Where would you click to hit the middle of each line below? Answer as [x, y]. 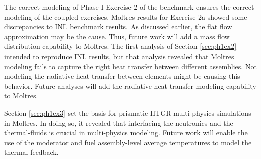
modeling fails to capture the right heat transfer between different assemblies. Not [130, 66]
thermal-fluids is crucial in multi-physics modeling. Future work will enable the [126, 132]
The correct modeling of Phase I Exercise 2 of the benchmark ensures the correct [129, 7]
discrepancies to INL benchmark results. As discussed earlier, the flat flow [118, 26]
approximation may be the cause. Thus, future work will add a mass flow [117, 36]
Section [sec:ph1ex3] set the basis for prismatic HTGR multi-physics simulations [128, 112]
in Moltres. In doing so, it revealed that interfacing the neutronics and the [119, 122]
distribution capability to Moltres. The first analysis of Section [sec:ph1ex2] [120, 46]
